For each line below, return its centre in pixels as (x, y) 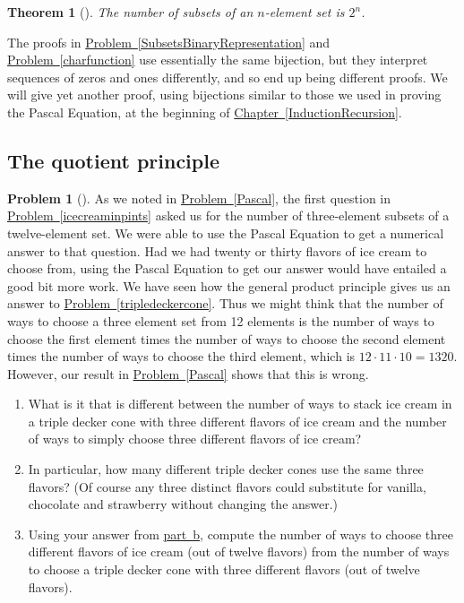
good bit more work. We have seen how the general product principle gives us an (229, 285)
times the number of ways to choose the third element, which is (181, 356)
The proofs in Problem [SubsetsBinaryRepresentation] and (169, 42)
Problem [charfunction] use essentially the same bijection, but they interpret (218, 60)
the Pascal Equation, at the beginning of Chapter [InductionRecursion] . (205, 112)
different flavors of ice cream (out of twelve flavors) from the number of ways (239, 551)
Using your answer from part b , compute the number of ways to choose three (241, 534)
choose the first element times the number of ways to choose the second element (227, 338)
